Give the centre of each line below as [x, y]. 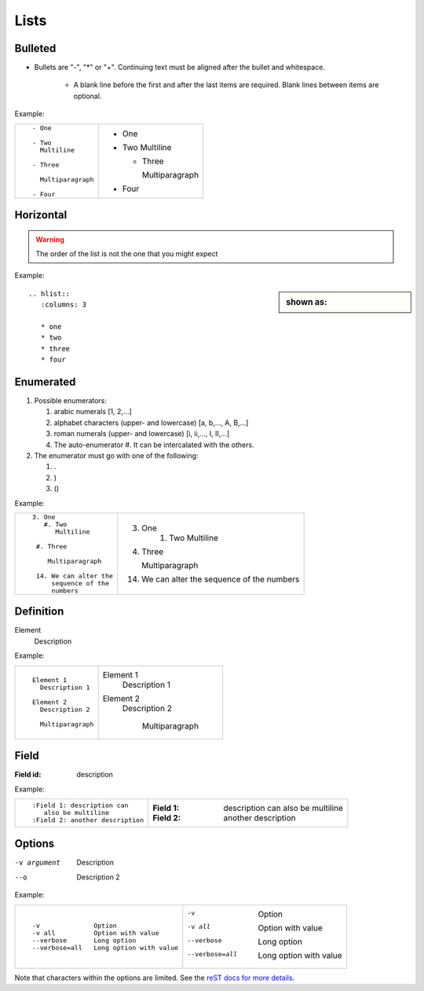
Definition [39, 612]
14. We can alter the [75, 576]
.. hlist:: [49, 294]
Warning [50, 239]
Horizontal [41, 215]
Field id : [28, 775]
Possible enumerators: [71, 401]
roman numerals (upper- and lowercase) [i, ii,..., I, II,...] [142, 434]
